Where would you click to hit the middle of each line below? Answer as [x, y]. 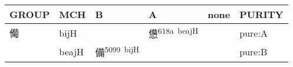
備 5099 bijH [117, 52]
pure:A [254, 33]
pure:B [254, 51]
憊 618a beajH [174, 33]
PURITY [261, 14]
